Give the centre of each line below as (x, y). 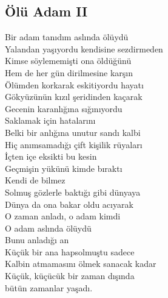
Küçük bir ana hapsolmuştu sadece (70, 251)
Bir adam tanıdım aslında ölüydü (67, 37)
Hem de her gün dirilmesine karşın (69, 72)
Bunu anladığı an (37, 240)
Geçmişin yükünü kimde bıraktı (64, 168)
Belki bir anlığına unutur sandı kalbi (73, 132)
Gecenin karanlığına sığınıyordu (64, 108)
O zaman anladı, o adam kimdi (63, 216)
